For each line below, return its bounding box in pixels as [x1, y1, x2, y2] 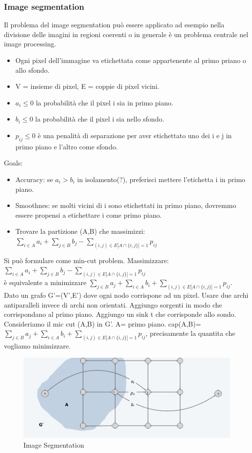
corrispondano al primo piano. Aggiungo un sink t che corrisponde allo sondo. [4, 309, 236, 319]
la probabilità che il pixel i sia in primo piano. [36, 97, 174, 107]
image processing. [4, 39, 57, 49]
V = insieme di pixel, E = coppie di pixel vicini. [15, 81, 159, 91]
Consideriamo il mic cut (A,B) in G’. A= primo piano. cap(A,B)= [4, 318, 201, 329]
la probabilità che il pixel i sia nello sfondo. [35, 114, 164, 124]
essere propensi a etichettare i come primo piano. [15, 209, 162, 220]
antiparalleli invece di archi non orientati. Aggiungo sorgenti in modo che [4, 299, 222, 309]
